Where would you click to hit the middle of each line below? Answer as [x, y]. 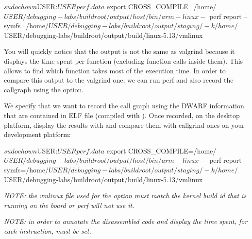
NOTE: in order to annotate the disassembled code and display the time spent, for [126, 221]
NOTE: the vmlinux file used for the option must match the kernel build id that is [125, 196]
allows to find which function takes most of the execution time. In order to [115, 70]
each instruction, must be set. [48, 230]
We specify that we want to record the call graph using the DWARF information [124, 106]
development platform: [37, 134]
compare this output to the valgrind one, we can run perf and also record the [119, 80]
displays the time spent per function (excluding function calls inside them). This [124, 60]
